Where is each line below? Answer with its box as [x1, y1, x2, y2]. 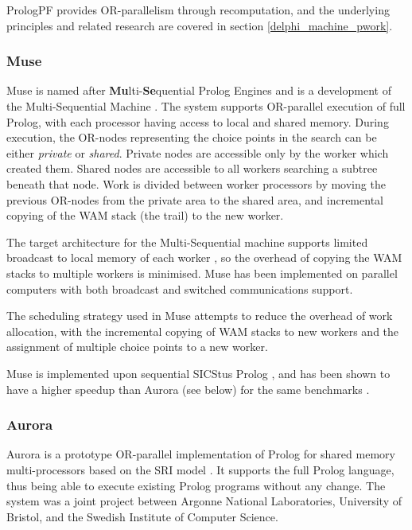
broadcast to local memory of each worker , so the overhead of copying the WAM [6, 249, 402, 266]
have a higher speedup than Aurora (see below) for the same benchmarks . [6, 380, 370, 397]
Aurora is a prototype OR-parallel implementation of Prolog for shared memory [6, 446, 395, 462]
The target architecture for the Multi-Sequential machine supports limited [6, 233, 368, 250]
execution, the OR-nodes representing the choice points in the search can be [6, 129, 377, 146]
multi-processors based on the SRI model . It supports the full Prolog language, [6, 461, 395, 477]
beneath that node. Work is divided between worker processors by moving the [6, 175, 386, 192]
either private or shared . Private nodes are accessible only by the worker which [6, 144, 389, 161]
